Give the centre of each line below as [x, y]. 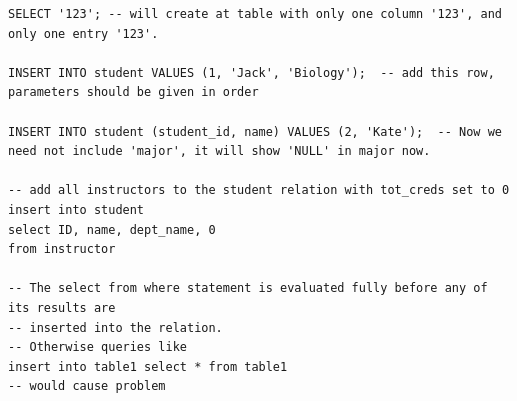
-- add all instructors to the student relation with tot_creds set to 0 [259, 190]
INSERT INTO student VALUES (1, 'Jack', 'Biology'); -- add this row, [251, 72]
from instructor [62, 249]
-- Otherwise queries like [97, 347]
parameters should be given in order [133, 92]
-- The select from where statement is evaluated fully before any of [248, 288]
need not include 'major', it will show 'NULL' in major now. [219, 151]
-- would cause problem [87, 386]
